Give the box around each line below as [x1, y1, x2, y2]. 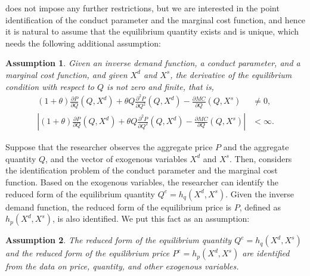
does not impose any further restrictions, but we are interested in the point [5, 2, 280, 14]
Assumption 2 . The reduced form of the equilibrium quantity [5, 234, 232, 246]
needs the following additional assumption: [5, 36, 161, 49]
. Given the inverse [225, 187, 294, 200]
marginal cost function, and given [5, 68, 128, 80]
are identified [242, 247, 290, 259]
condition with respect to [5, 80, 95, 92]
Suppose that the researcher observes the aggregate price [5, 141, 213, 153]
